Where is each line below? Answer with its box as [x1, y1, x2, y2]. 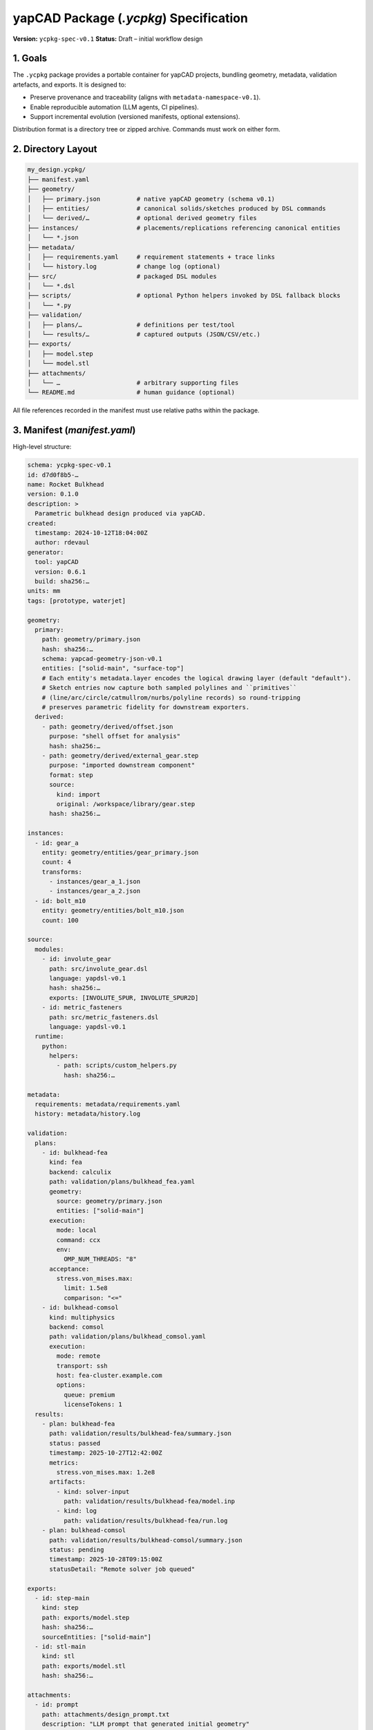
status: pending [49, 1546, 104, 1554]
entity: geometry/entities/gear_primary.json [41, 848, 199, 856]
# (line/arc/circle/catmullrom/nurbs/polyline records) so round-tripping [41, 693, 300, 702]
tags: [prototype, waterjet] [27, 597, 126, 605]
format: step [49, 771, 93, 778]
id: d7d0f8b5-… [27, 471, 79, 479]
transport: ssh [56, 1362, 108, 1369]
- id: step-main [35, 1594, 90, 1602]
